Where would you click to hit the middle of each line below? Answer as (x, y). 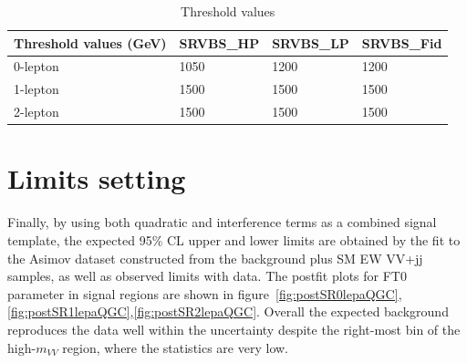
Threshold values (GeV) (90, 42)
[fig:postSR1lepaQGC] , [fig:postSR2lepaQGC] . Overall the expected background (228, 311)
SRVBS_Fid (402, 42)
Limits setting (97, 178)
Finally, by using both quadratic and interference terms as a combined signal (222, 222)
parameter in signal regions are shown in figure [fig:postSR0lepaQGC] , (205, 293)
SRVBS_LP (311, 42)
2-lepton (36, 112)
